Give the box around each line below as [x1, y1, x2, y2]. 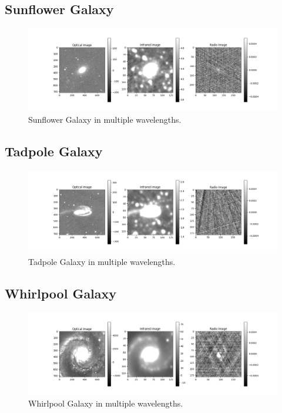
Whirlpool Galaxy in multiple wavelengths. [28, 397, 183, 409]
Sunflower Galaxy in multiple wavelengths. [28, 113, 182, 125]
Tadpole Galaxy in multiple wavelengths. [28, 255, 176, 267]
